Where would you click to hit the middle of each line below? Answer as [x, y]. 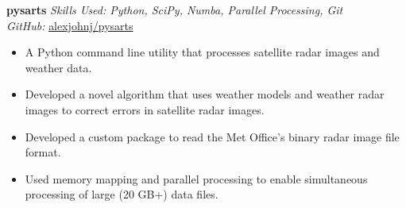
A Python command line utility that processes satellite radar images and [202, 52]
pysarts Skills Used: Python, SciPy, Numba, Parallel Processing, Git [175, 10]
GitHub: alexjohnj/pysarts [70, 25]
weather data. [58, 67]
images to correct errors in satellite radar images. [145, 109]
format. [43, 152]
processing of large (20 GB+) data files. [122, 194]
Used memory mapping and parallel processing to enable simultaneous [196, 178]
